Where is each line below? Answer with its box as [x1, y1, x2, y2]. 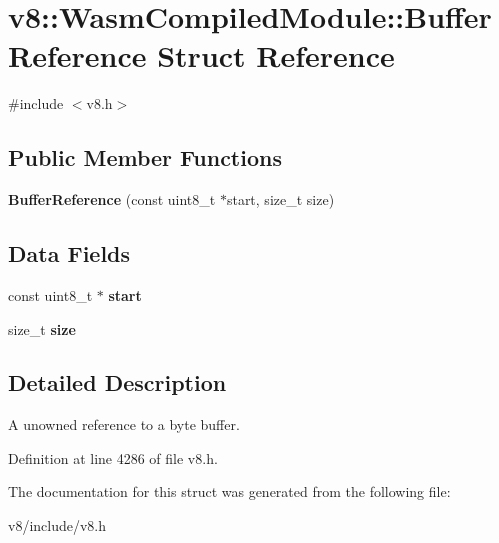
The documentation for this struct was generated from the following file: [8, 481, 451, 502]
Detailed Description [8, 367, 227, 398]
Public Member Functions [8, 142, 282, 173]
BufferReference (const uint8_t [8, 189, 216, 210]
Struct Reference [157, 35, 395, 76]
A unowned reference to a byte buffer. [8, 414, 240, 435]
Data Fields [8, 238, 131, 269]
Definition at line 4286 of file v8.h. [8, 447, 218, 468]
